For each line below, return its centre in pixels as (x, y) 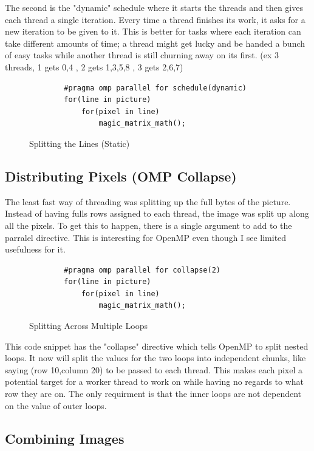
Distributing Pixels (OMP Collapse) (121, 176)
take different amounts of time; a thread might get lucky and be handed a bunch (155, 43)
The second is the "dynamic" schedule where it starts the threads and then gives (154, 7)
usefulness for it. (35, 249)
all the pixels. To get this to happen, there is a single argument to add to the (148, 225)
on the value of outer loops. (56, 405)
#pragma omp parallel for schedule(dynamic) (155, 88)
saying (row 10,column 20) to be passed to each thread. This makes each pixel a (154, 369)
